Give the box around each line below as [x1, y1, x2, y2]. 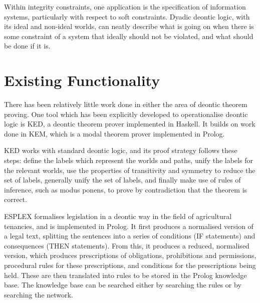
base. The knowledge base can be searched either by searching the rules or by [4, 279, 241, 290]
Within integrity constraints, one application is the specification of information [4, 1, 246, 11]
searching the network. [4, 289, 73, 299]
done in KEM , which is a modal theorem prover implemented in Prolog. [4, 128, 225, 138]
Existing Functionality [4, 70, 160, 90]
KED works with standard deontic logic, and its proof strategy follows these [4, 145, 237, 155]
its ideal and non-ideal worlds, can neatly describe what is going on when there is [4, 21, 254, 31]
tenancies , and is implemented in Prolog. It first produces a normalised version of [4, 220, 253, 231]
